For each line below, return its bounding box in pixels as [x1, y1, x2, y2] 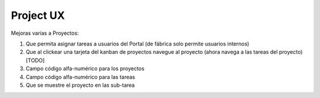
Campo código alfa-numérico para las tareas [25, 73, 136, 80]
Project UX [11, 9, 65, 22]
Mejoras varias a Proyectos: [11, 30, 79, 37]
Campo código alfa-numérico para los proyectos [25, 65, 145, 72]
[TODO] [25, 57, 45, 64]
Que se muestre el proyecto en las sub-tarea [25, 81, 135, 89]
